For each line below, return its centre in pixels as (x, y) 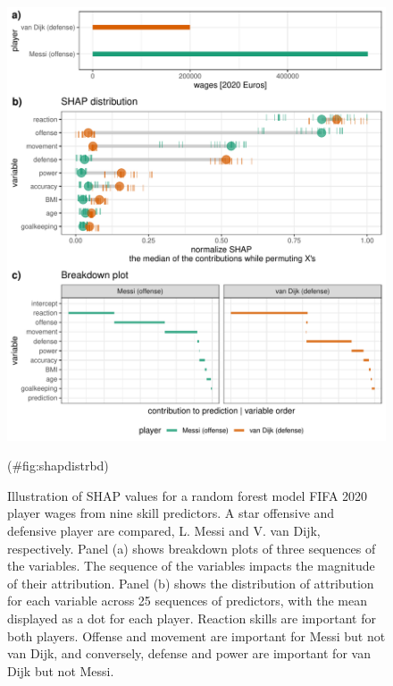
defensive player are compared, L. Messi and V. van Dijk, (164, 530)
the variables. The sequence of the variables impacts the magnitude (191, 566)
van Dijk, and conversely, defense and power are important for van (189, 653)
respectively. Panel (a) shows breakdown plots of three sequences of (192, 548)
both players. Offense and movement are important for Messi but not (196, 635)
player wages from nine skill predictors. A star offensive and (171, 513)
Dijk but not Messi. (61, 670)
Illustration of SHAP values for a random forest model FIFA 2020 (188, 495)
